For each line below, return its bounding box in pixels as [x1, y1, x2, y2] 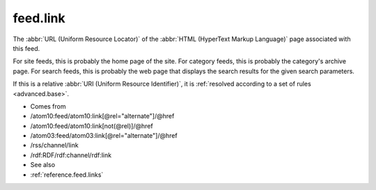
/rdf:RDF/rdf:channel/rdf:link [30, 150, 111, 159]
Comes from [30, 102, 66, 111]
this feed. [13, 44, 40, 52]
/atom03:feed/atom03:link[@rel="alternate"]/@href [30, 132, 178, 140]
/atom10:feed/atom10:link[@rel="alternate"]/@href [30, 112, 175, 120]
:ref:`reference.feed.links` [30, 171, 104, 179]
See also [30, 161, 56, 169]
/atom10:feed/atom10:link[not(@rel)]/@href [30, 122, 153, 130]
